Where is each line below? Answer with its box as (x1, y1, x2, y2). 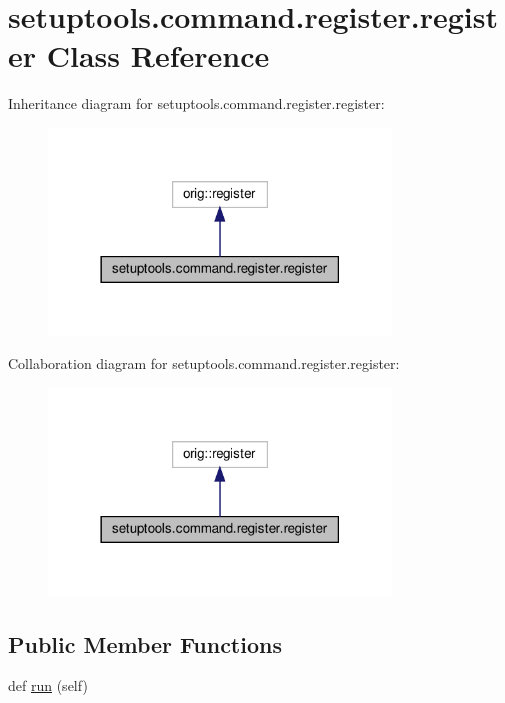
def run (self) (8, 675, 88, 696)
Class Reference (46, 35, 270, 76)
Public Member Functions (8, 628, 282, 659)
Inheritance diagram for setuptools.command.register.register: (8, 93, 385, 114)
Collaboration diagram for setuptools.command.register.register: (8, 353, 400, 374)
